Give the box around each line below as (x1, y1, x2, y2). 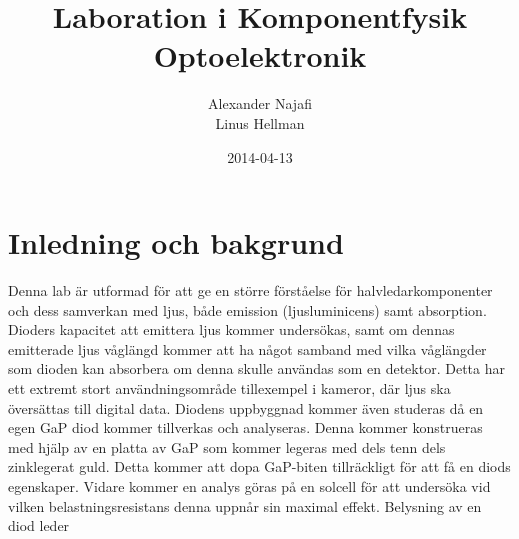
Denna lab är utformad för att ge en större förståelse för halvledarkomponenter (8, 280, 493, 301)
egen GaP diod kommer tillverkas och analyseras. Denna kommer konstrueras (8, 417, 483, 438)
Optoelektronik (153, 35, 367, 76)
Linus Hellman (215, 112, 305, 133)
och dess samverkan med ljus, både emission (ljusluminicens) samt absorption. (8, 299, 487, 320)
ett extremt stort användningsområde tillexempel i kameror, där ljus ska (8, 378, 451, 398)
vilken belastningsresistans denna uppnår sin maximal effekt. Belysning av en (8, 495, 482, 516)
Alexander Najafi (208, 93, 312, 114)
